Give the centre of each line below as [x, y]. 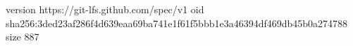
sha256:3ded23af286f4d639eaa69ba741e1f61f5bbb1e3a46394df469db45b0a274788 [177, 23]
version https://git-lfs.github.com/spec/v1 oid [105, 9]
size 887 [23, 37]
